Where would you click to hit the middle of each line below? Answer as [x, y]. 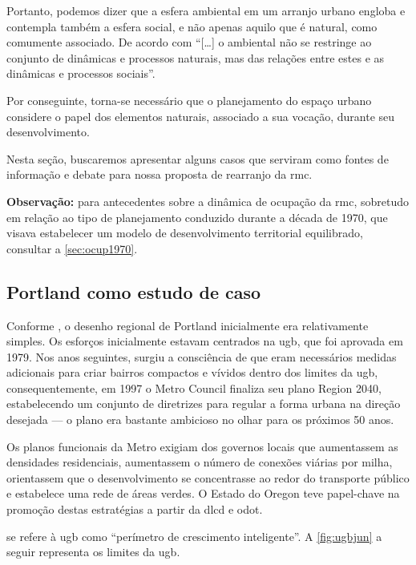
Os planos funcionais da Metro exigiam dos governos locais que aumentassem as [202, 446]
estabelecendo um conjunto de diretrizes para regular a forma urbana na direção [204, 404]
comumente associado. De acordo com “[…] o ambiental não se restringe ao [189, 42]
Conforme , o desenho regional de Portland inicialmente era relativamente [188, 325]
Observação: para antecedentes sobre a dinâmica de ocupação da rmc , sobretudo [208, 201]
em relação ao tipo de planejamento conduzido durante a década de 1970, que [197, 217]
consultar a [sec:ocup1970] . [72, 248]
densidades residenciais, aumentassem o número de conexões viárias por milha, [200, 462]
